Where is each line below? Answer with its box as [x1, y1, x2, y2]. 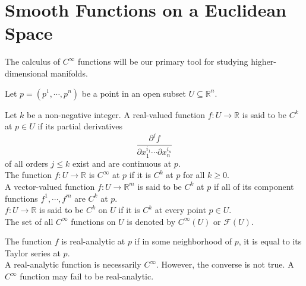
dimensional [5, 66, 48, 79]
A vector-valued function [5, 180, 95, 192]
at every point [154, 204, 206, 216]
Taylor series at [5, 246, 61, 259]
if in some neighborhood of [134, 235, 232, 247]
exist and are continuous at [72, 157, 172, 169]
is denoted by [127, 215, 176, 227]
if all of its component [213, 180, 294, 192]
